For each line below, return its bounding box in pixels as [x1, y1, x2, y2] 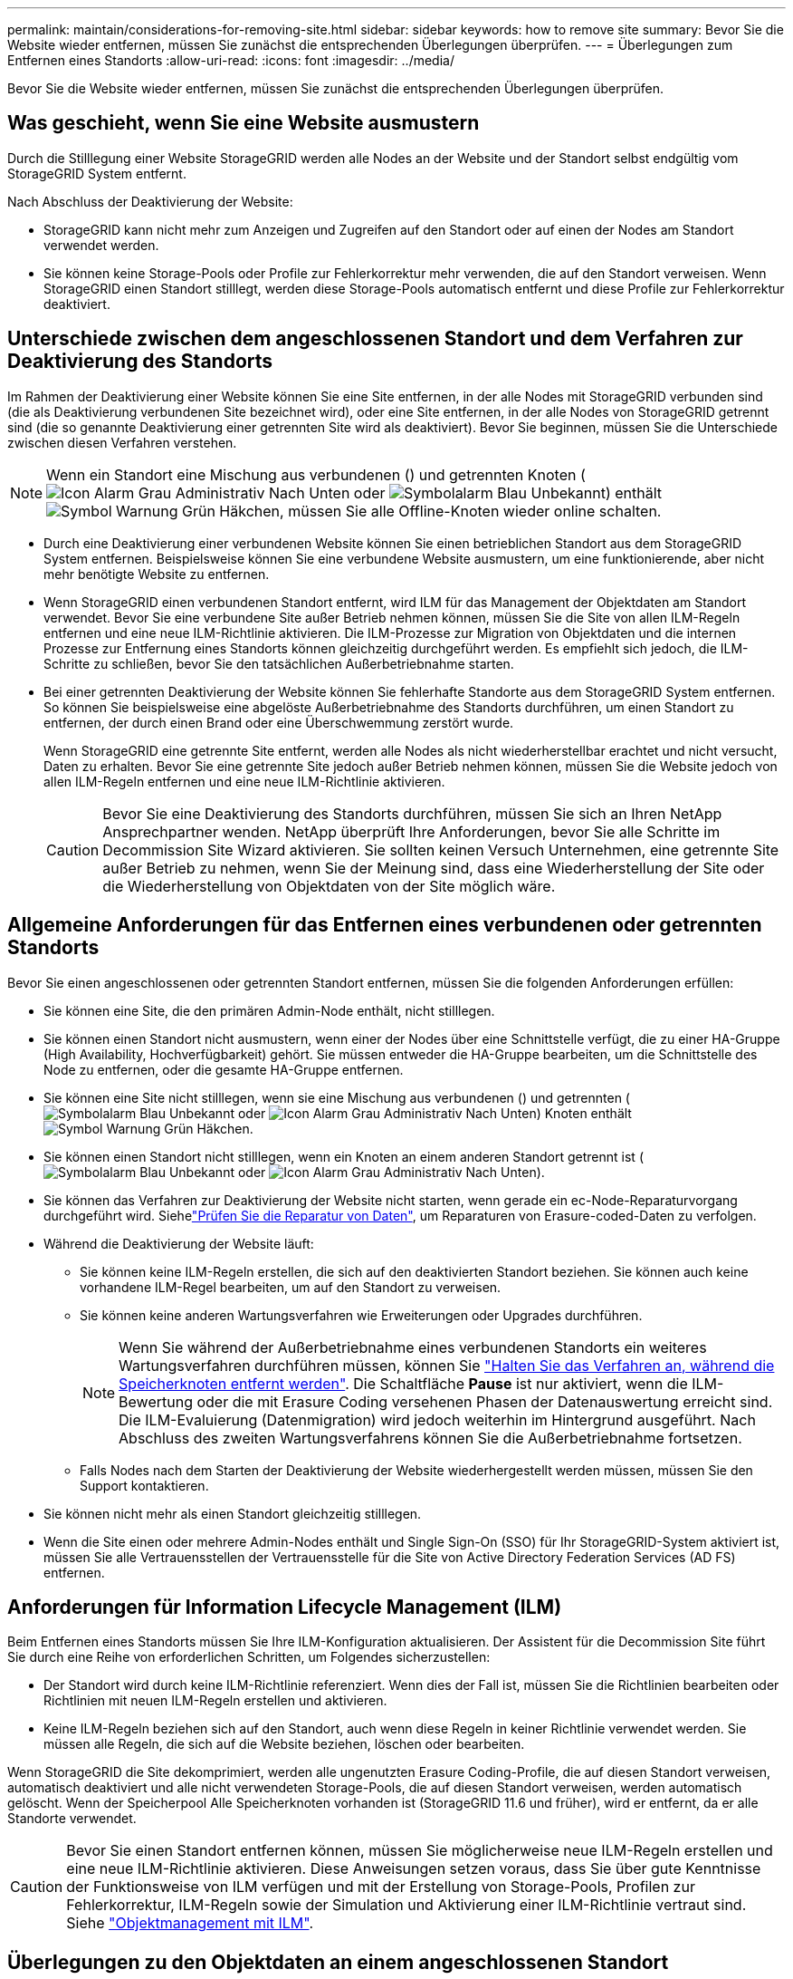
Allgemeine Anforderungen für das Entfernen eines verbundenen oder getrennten [7, 913, 762, 937]
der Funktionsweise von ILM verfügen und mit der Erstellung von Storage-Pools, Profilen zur [66, 1878, 695, 1897]
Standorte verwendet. [7, 1810, 137, 1827]
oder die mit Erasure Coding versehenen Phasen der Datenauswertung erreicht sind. [196, 1392, 773, 1411]
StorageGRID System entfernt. [7, 165, 186, 181]
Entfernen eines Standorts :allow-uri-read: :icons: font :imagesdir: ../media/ [7, 53, 454, 68]
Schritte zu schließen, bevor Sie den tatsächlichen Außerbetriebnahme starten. [43, 655, 514, 671]
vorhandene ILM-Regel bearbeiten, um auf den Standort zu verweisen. [80, 1279, 502, 1295]
